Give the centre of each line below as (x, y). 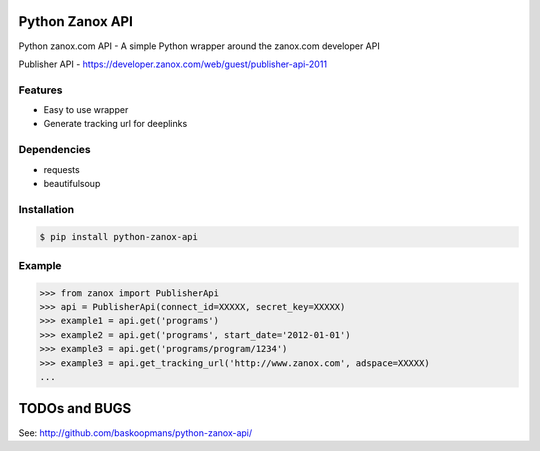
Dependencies (55, 150)
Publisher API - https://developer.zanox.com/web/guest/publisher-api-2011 (173, 64)
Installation (46, 209)
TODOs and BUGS (75, 408)
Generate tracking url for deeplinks (115, 124)
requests (61, 169)
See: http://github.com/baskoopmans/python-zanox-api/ (135, 432)
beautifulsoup (72, 183)
